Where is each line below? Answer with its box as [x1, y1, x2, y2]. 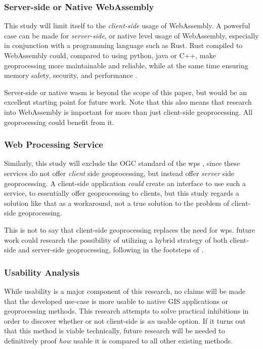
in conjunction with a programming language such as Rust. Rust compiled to [4, 40, 243, 51]
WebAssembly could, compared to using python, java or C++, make [4, 50, 216, 60]
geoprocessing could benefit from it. [4, 116, 114, 127]
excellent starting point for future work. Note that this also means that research [4, 97, 252, 107]
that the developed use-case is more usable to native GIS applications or [4, 295, 229, 306]
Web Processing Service [4, 138, 103, 151]
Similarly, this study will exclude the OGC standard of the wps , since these [4, 158, 240, 168]
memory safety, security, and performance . [4, 70, 138, 80]
